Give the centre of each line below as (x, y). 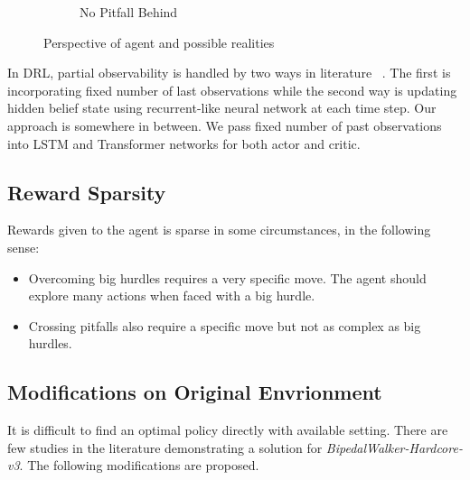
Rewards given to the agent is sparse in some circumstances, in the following (219, 230)
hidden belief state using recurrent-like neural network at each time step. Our (222, 108)
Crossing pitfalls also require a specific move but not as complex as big (225, 325)
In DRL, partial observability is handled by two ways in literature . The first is (229, 73)
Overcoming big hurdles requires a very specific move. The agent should (227, 277)
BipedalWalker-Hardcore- (394, 447)
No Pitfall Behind (129, 12)
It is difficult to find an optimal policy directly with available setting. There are (228, 430)
